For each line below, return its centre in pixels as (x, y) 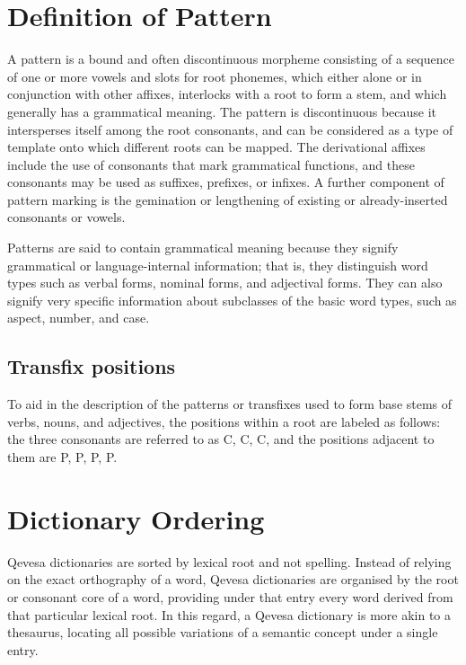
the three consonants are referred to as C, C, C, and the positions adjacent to (221, 439)
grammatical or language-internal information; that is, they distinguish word (218, 265)
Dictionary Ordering (136, 518)
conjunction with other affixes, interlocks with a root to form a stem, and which (227, 94)
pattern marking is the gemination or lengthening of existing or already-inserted (228, 199)
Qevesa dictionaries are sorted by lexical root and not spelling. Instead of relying (229, 561)
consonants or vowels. (66, 217)
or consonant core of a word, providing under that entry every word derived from (230, 596)
